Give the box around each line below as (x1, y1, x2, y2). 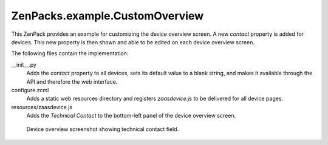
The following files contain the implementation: (11, 50, 129, 57)
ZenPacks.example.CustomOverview (11, 9, 204, 22)
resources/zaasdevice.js (11, 103, 73, 110)
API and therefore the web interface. (26, 78, 118, 85)
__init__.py (11, 61, 36, 68)
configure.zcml (11, 86, 49, 93)
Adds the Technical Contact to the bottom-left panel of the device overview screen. (26, 112, 236, 120)
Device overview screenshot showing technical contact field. (26, 126, 179, 133)
